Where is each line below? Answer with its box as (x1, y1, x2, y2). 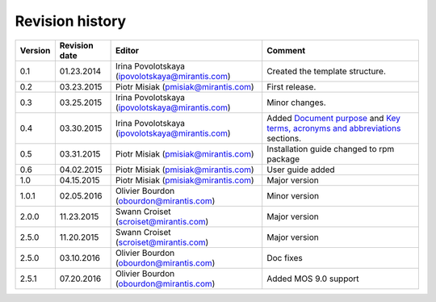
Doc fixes (266, 252, 303, 263)
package (266, 153, 300, 165)
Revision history (15, 12, 127, 30)
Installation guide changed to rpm (266, 143, 395, 154)
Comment (266, 44, 306, 56)
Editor (115, 44, 140, 56)
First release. (266, 81, 317, 92)
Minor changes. (266, 97, 326, 108)
